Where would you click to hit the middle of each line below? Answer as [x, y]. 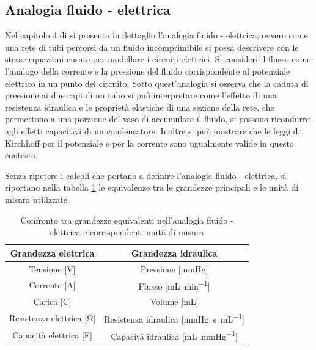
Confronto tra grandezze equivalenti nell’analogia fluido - [127, 220]
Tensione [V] [52, 268]
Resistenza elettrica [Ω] [53, 317]
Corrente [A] [52, 285]
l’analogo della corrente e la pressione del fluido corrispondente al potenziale [148, 71]
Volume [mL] [174, 301]
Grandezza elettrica [52, 253]
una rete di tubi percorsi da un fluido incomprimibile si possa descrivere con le [152, 47]
